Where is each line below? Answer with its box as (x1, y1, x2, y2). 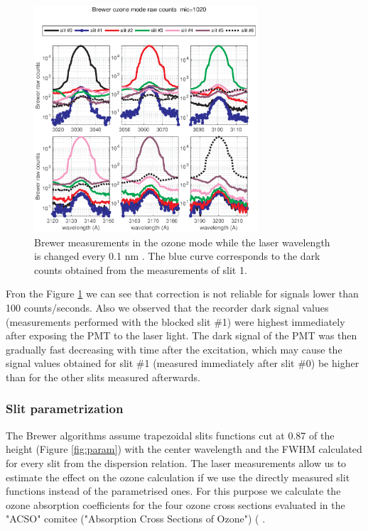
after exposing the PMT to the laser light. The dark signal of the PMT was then (6, 328, 357, 343)
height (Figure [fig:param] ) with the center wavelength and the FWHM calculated (6, 442, 362, 456)
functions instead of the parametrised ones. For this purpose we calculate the (6, 483, 341, 498)
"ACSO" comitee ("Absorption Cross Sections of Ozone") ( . (6, 511, 266, 526)
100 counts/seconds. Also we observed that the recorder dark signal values (6, 300, 329, 314)
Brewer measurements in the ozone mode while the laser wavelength (34, 234, 330, 249)
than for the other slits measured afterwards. (6, 369, 200, 384)
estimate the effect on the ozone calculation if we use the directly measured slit (6, 469, 350, 484)
